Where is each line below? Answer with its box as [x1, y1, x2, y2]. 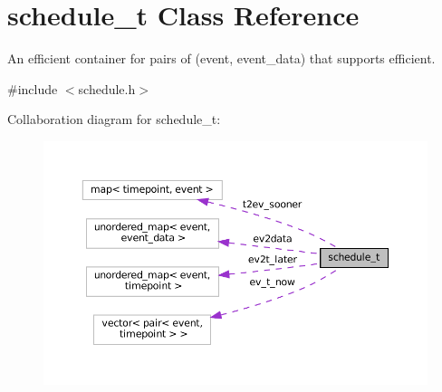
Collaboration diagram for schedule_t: [7, 110, 221, 129]
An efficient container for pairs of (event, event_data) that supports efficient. [7, 49, 436, 68]
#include [7, 79, 58, 98]
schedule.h [78, 79, 136, 98]
